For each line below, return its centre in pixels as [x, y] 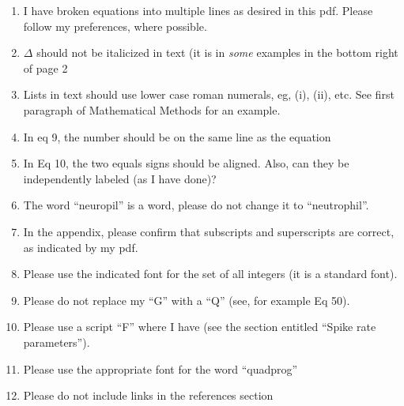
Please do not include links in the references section [148, 395]
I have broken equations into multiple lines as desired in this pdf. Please [198, 10]
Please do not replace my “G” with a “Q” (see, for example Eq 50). [187, 300]
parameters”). [57, 342]
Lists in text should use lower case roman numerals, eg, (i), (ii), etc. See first [209, 94]
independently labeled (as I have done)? [120, 178]
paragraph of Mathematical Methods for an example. [152, 109]
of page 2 [45, 68]
